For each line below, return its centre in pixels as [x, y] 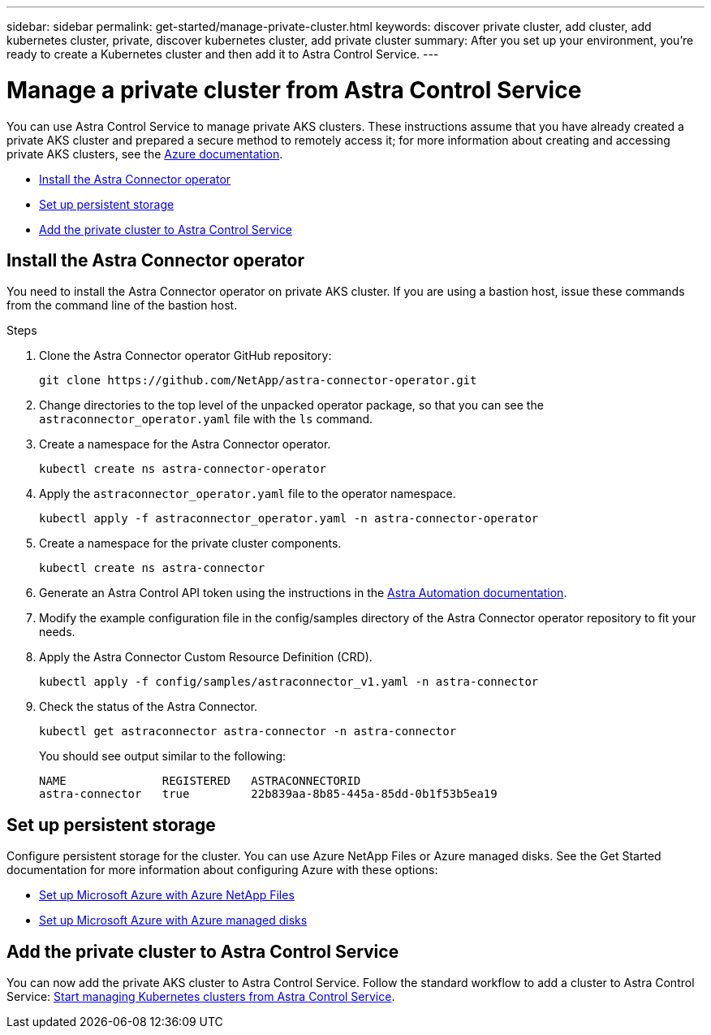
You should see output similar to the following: [163, 756]
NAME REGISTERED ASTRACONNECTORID [200, 781]
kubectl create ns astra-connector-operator [183, 469]
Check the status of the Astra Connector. [149, 707]
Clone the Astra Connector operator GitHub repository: [185, 356]
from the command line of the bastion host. [122, 305]
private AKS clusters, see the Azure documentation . [145, 154]
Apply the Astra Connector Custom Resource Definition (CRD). [206, 657]
